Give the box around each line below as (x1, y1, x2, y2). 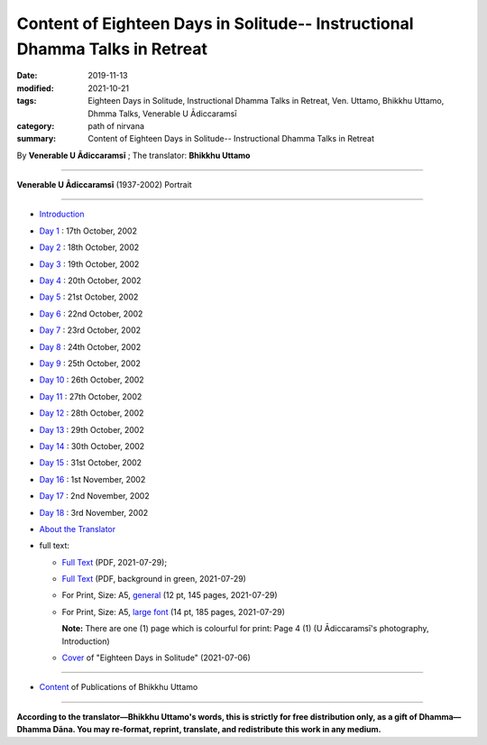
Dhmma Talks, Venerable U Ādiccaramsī (87, 108, 237, 119)
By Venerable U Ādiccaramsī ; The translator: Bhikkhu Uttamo (16, 150, 251, 161)
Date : (16, 70, 38, 81)
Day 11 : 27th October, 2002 (39, 391, 142, 401)
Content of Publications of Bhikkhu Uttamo (39, 682, 198, 693)
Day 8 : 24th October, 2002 (39, 341, 142, 352)
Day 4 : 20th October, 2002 (39, 275, 142, 286)
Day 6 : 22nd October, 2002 (39, 308, 143, 319)
